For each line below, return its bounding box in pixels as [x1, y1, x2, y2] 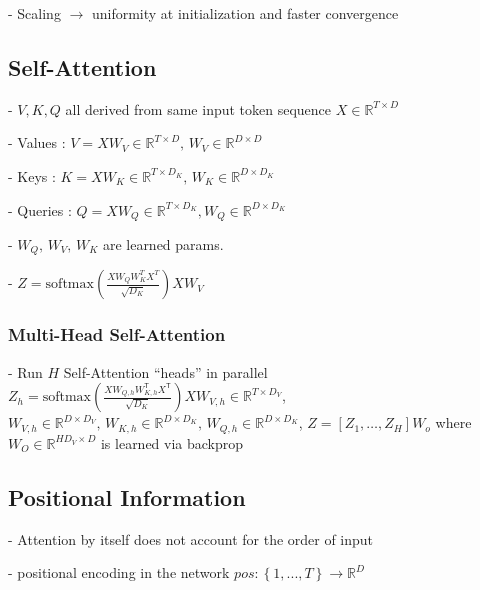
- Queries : [8, 199, 72, 220]
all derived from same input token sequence [65, 98, 332, 119]
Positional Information [8, 481, 246, 512]
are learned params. [102, 234, 224, 255]
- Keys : [8, 165, 56, 186]
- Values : [8, 132, 66, 153]
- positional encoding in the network [8, 562, 230, 583]
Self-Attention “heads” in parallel [63, 361, 268, 382]
